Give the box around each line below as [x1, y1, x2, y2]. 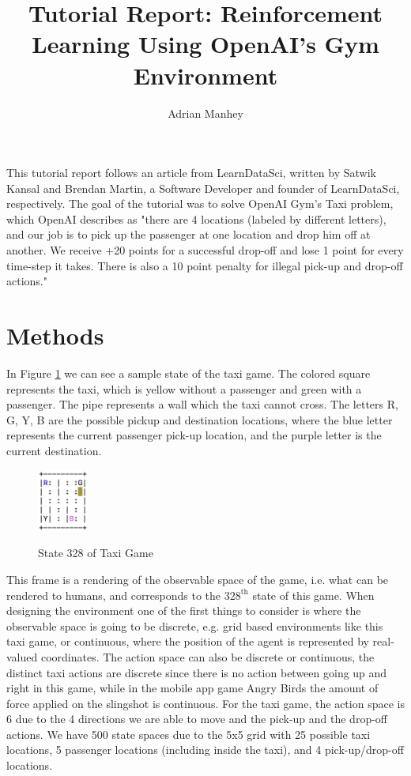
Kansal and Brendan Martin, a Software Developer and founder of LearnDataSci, [6, 179, 400, 196]
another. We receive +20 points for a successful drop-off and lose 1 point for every [6, 242, 404, 258]
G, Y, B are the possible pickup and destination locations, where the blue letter [6, 411, 393, 428]
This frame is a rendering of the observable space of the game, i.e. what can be [6, 571, 389, 587]
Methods [6, 319, 104, 352]
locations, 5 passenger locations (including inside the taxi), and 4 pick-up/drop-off [6, 741, 404, 758]
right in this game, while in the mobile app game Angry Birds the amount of [6, 680, 379, 696]
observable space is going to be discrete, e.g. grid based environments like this [6, 617, 383, 634]
